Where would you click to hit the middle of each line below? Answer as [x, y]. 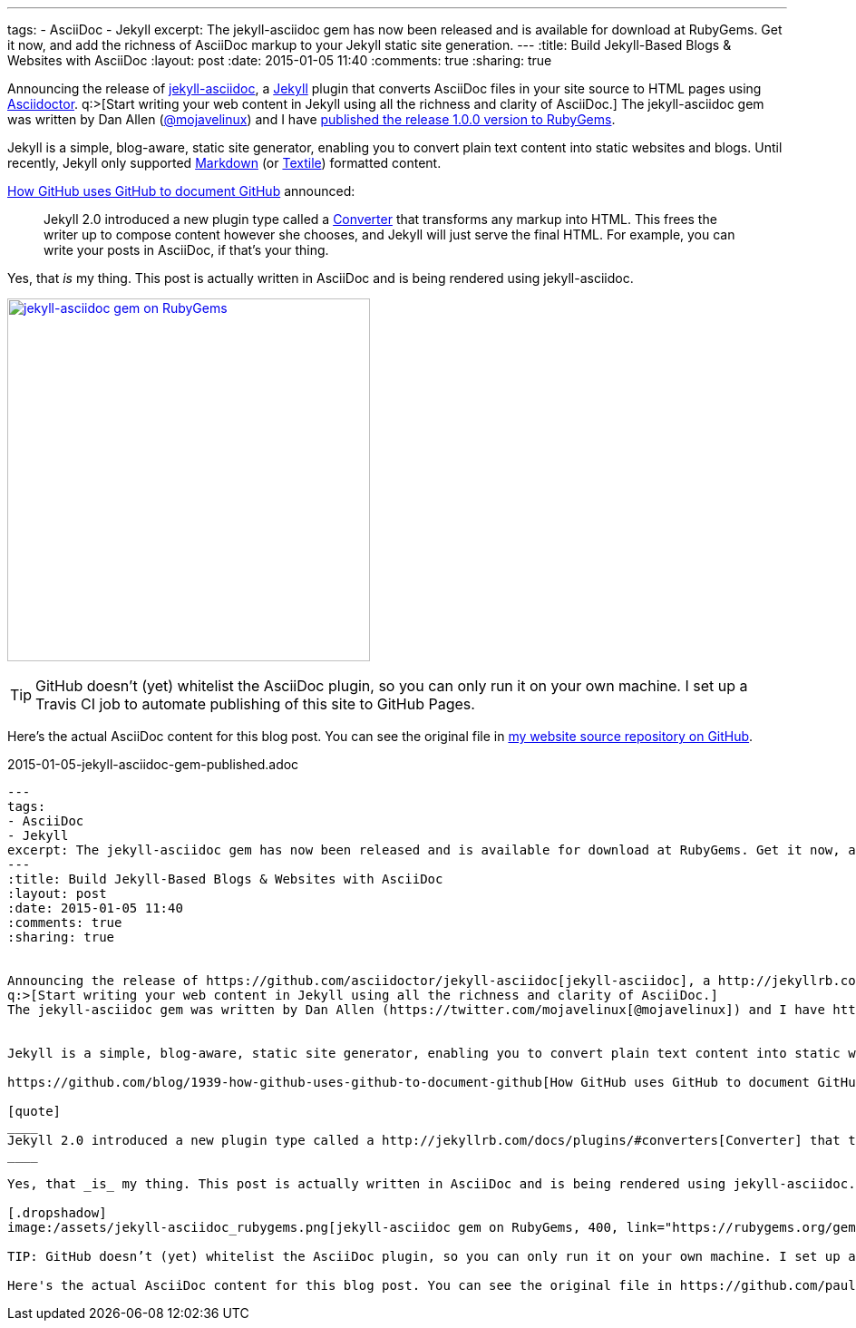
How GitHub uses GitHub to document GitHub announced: [181, 191]
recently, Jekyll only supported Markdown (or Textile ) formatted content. [224, 163]
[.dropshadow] [57, 1213]
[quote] [34, 1111]
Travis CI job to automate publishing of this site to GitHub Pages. [255, 704]
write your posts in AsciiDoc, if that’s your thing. [186, 250]
